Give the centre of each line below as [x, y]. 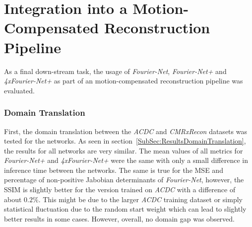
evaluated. [19, 90]
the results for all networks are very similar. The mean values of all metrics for [124, 150]
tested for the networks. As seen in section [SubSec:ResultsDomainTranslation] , [125, 141]
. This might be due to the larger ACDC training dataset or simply [140, 199]
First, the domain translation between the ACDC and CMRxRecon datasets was [126, 131]
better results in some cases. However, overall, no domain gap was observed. [119, 218]
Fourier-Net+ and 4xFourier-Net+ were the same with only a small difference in [126, 160]
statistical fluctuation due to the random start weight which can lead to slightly [125, 209]
